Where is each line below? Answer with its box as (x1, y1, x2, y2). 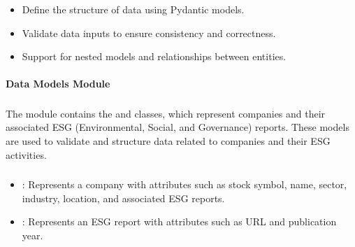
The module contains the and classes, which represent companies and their (6, 106, 326, 120)
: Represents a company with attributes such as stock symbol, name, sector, (22, 177, 347, 192)
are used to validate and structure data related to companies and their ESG (6, 134, 331, 148)
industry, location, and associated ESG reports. (22, 190, 225, 205)
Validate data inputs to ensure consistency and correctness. (22, 25, 276, 40)
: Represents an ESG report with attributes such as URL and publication (22, 214, 337, 229)
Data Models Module (6, 76, 110, 91)
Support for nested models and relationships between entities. (22, 49, 287, 64)
